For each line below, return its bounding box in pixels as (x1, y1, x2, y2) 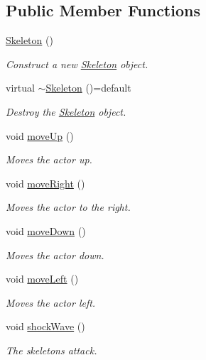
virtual (6, 80, 35, 95)
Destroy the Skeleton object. (6, 104, 126, 119)
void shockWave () (6, 319, 85, 334)
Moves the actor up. (6, 152, 92, 167)
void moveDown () (6, 223, 86, 238)
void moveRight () (6, 175, 85, 190)
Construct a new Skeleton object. (6, 56, 148, 71)
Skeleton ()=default (45, 80, 131, 95)
